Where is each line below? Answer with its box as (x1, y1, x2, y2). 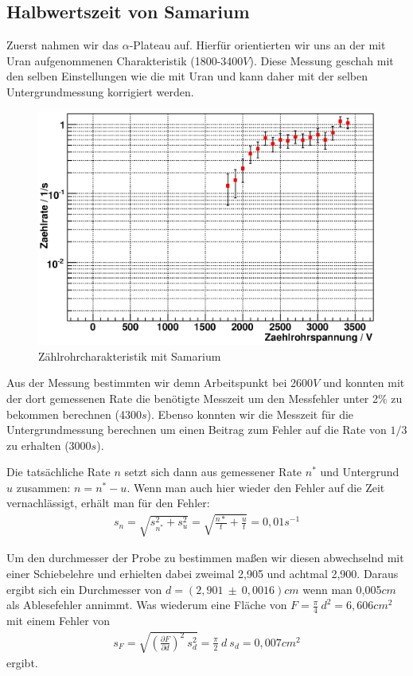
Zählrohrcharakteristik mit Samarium (38, 347, 221, 364)
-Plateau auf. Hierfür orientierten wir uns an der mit (129, 37, 386, 53)
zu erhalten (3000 (6, 436, 92, 453)
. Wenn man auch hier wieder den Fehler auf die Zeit (127, 479, 385, 495)
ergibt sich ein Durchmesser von (6, 580, 162, 597)
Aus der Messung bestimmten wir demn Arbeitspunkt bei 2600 (6, 374, 314, 391)
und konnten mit (322, 374, 405, 391)
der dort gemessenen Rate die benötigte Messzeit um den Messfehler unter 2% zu (6, 389, 403, 406)
